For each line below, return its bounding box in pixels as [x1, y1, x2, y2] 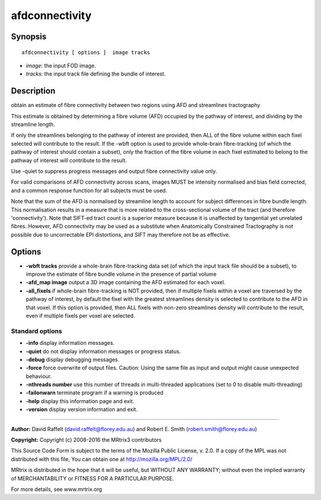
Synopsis [11, 32, 47, 42]
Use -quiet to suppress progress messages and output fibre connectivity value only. [11, 167, 217, 175]
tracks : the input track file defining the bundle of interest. [26, 70, 166, 77]
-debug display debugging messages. [26, 356, 120, 363]
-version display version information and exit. [26, 406, 138, 413]
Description [11, 86, 56, 96]
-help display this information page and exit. [26, 397, 134, 404]
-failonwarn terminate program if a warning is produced [26, 389, 163, 397]
